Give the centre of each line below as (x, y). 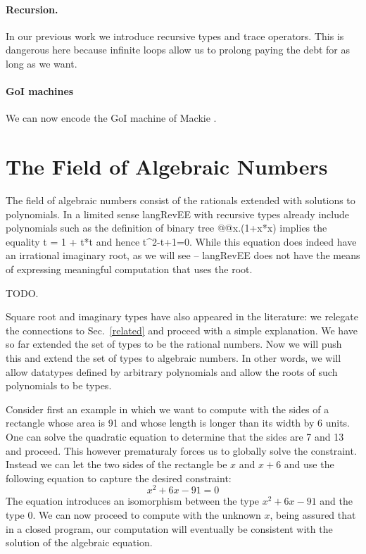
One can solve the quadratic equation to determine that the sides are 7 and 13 (175, 436)
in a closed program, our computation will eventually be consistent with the (169, 528)
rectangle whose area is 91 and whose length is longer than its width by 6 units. (178, 423)
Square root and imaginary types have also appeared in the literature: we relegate (182, 316)
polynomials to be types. (59, 385)
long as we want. (42, 63)
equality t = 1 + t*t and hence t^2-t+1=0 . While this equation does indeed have (181, 241)
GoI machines (40, 91)
